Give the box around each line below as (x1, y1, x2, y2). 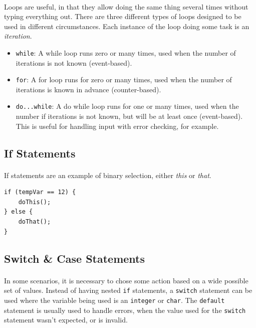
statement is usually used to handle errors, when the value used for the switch (4, 304, 246, 315)
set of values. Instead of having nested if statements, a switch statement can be (4, 285, 252, 295)
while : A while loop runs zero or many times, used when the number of (16, 47, 236, 58)
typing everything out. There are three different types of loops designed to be (4, 11, 241, 22)
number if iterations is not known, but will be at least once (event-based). (16, 111, 243, 121)
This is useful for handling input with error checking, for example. (16, 120, 219, 131)
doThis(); (18, 198, 51, 206)
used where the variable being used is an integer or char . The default (4, 294, 225, 305)
